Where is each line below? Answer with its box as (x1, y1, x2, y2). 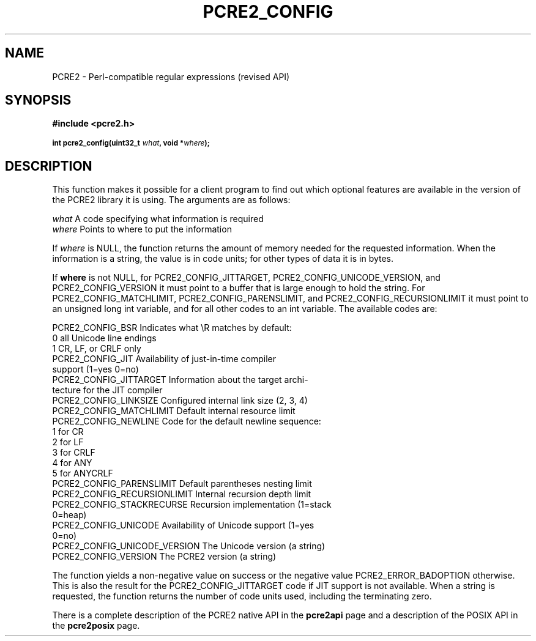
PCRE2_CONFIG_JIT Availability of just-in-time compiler (52, 354, 277, 365)
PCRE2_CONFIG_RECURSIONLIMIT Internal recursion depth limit (52, 489, 311, 500)
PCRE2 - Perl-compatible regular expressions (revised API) (52, 71, 290, 82)
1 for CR (52, 426, 84, 437)
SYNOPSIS (5, 92, 72, 108)
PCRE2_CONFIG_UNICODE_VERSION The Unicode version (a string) (52, 541, 326, 552)
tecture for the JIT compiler (52, 385, 163, 396)
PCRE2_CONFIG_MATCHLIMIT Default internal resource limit (52, 406, 296, 417)
